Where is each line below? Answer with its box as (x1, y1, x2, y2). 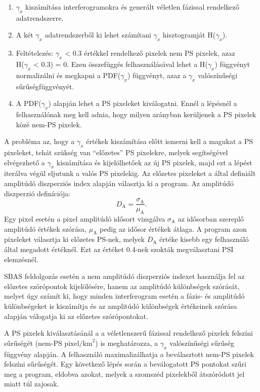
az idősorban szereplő (178, 213, 244, 224)
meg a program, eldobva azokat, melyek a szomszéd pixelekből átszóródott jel (4, 368, 245, 379)
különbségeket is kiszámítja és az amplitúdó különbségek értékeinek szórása (4, 300, 237, 311)
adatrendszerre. (16, 12, 64, 23)
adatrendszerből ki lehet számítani (45, 29, 151, 40)
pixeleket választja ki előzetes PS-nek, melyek (4, 234, 145, 244)
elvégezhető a (4, 157, 45, 167)
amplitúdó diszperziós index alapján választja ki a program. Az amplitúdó (4, 177, 234, 188)
